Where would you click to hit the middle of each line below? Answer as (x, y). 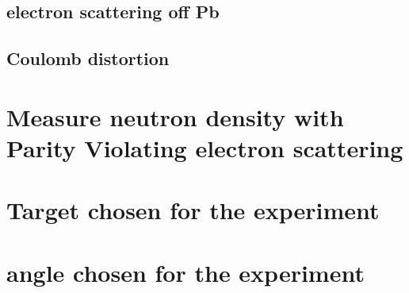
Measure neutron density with (175, 116)
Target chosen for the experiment (193, 210)
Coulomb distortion (88, 58)
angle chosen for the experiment (185, 272)
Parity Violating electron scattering (205, 147)
